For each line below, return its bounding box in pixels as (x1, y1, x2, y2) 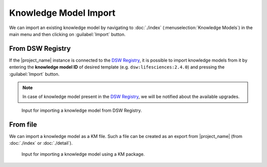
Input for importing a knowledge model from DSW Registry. (21, 107, 142, 113)
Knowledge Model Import (9, 7, 116, 18)
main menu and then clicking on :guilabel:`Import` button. (9, 31, 126, 37)
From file (9, 120, 37, 129)
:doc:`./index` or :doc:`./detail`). (9, 140, 73, 146)
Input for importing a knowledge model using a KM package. (21, 151, 145, 157)
